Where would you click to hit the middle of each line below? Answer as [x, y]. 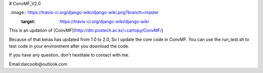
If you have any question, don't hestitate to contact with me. [69, 55]
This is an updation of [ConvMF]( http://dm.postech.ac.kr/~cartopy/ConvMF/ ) [86, 30]
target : [28, 21]
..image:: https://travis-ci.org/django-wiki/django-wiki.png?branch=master [84, 13]
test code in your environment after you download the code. [69, 46]
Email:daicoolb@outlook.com [38, 64]
